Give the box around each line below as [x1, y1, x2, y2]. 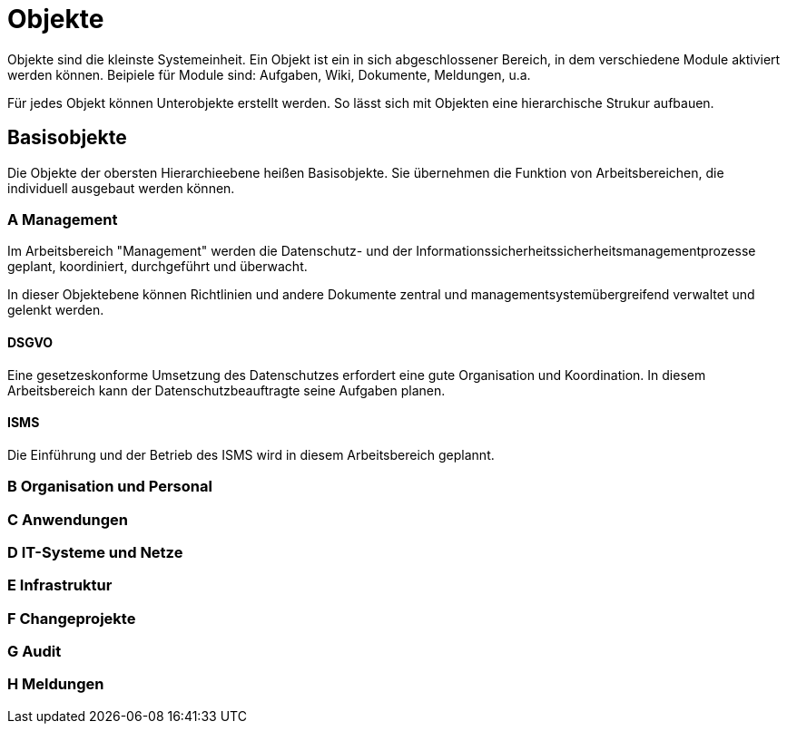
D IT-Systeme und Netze [7, 542, 183, 561]
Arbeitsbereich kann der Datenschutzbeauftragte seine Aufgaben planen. [7, 382, 446, 398]
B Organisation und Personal [7, 477, 212, 496]
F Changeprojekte [7, 609, 136, 628]
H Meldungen [7, 675, 104, 694]
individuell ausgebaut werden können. [7, 180, 235, 196]
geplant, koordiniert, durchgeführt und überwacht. [7, 258, 308, 275]
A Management [7, 210, 118, 229]
